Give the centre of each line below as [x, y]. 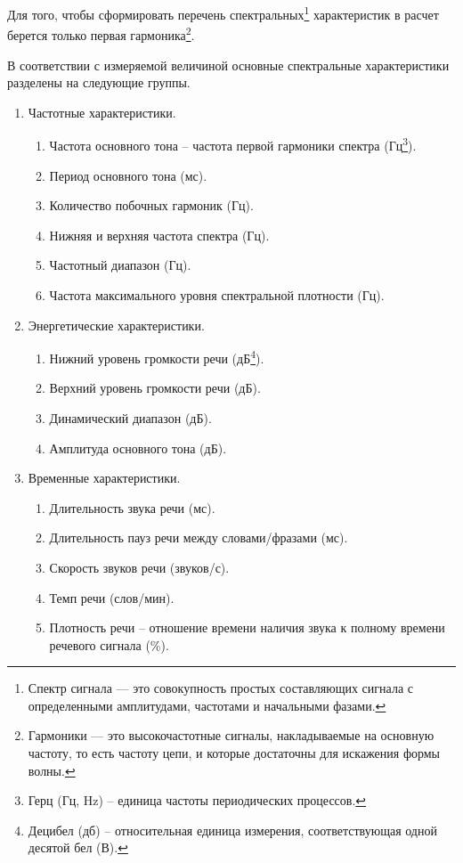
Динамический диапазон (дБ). [130, 417]
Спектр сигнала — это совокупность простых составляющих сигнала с [220, 688]
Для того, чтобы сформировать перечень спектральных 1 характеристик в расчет [223, 13]
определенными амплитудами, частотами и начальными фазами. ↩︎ [207, 705]
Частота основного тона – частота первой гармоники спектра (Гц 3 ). [233, 144]
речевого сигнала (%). [109, 644]
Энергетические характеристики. [116, 325]
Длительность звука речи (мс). [132, 507]
